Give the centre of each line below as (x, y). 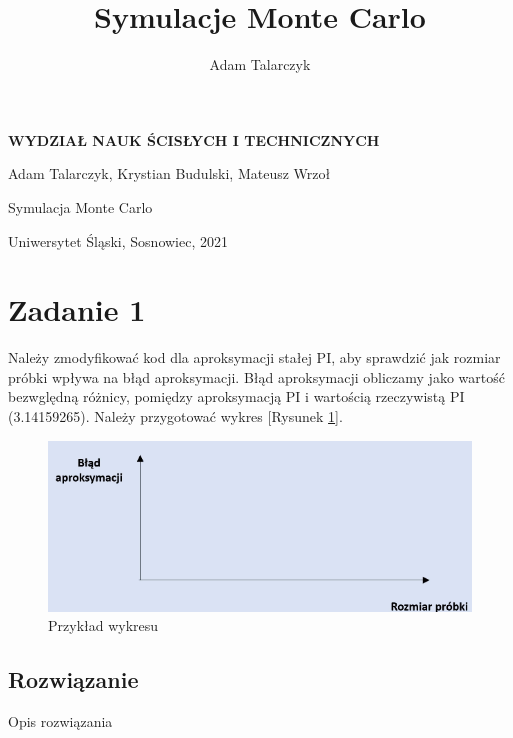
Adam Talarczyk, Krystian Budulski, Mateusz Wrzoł (169, 173)
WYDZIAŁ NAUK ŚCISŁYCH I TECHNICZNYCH (194, 139)
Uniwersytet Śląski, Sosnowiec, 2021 (118, 240)
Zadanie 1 (77, 309)
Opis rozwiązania (60, 721)
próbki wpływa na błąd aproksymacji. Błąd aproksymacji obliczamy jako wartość (256, 376)
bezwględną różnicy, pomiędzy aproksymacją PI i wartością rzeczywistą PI (236, 396)
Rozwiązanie (73, 679)
